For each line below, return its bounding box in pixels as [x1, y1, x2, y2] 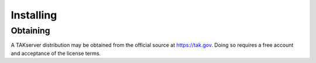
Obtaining [11, 25, 50, 36]
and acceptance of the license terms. [11, 50, 101, 57]
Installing [11, 9, 57, 21]
